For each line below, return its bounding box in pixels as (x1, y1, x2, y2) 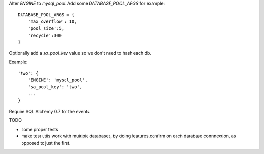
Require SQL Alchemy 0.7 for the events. (9, 109, 91, 115)
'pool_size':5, (27, 26, 65, 31)
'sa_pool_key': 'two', (27, 84, 83, 90)
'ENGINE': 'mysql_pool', (27, 77, 88, 83)
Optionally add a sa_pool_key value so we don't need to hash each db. (9, 50, 152, 56)
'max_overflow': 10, (27, 19, 77, 24)
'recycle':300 (27, 32, 62, 38)
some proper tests (21, 126, 58, 132)
